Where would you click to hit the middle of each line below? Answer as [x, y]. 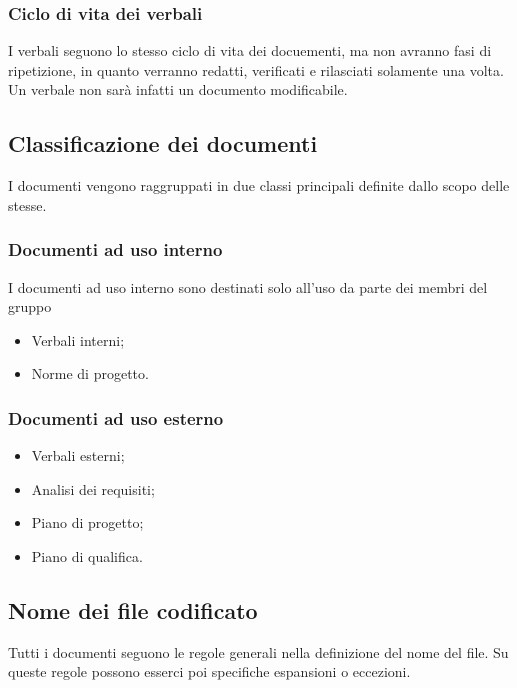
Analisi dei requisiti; [93, 488]
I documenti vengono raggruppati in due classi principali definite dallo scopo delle [259, 185]
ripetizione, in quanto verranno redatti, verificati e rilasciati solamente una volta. [256, 69]
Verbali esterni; [78, 455]
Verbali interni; [78, 339]
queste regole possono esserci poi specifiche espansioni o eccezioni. [209, 671]
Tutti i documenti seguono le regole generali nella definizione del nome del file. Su [258, 651]
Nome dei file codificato [133, 609]
